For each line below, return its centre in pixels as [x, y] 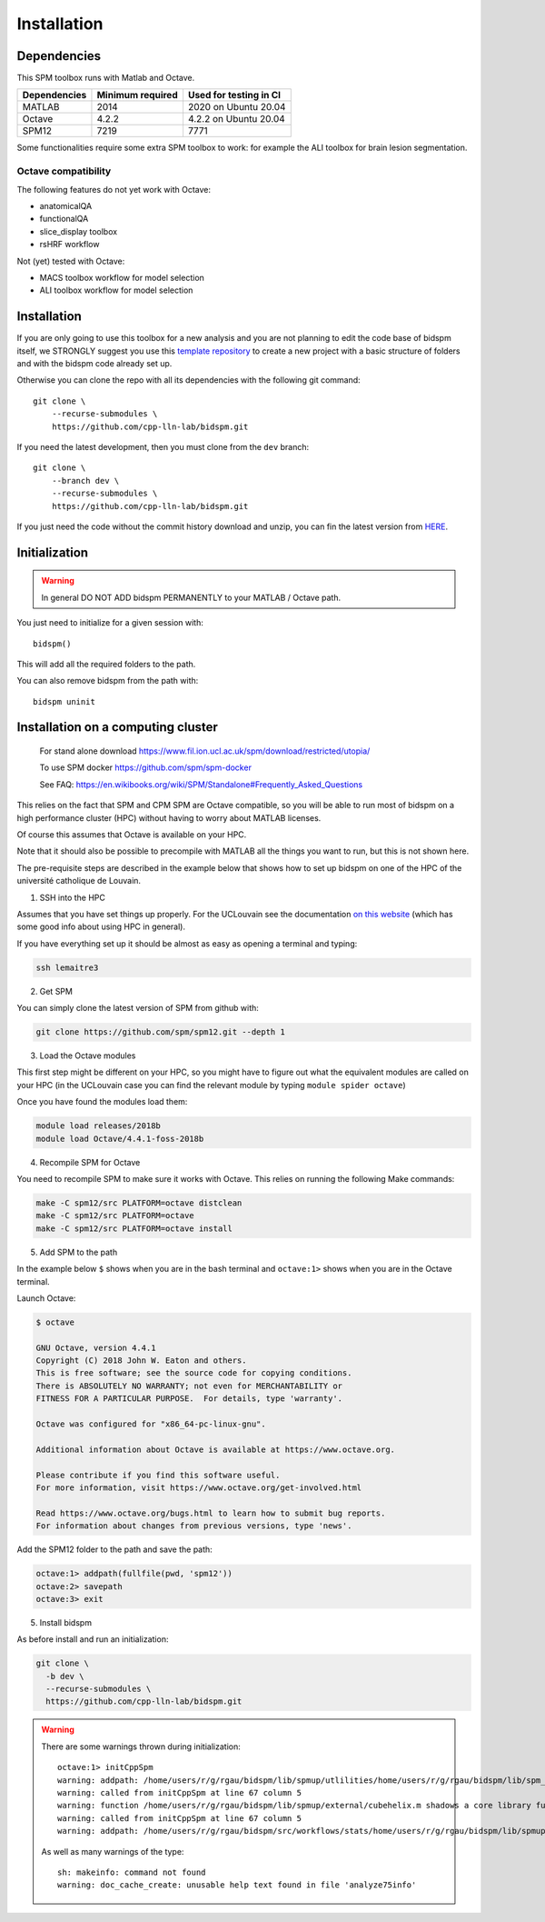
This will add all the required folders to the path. [106, 664]
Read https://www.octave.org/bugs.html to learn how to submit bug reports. [211, 1513]
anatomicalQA [66, 205]
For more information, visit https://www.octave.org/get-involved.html [199, 1488]
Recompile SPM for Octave [90, 1162]
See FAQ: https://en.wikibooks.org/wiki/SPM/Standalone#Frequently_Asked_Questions [201, 784]
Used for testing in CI [234, 95]
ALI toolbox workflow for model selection [116, 290]
